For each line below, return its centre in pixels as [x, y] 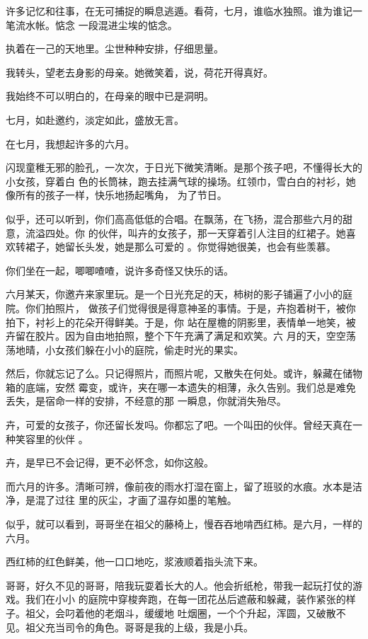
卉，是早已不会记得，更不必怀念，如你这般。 [110, 462]
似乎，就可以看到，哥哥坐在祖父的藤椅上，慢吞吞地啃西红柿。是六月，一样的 [184, 524]
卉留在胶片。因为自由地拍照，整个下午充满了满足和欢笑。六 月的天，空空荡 [181, 336]
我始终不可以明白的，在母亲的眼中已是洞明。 [110, 96]
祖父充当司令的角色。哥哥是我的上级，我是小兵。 [139, 627]
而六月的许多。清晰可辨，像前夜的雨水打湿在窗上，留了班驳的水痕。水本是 [179, 486]
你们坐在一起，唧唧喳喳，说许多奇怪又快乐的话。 [120, 270]
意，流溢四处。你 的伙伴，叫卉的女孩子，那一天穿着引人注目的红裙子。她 [176, 232]
